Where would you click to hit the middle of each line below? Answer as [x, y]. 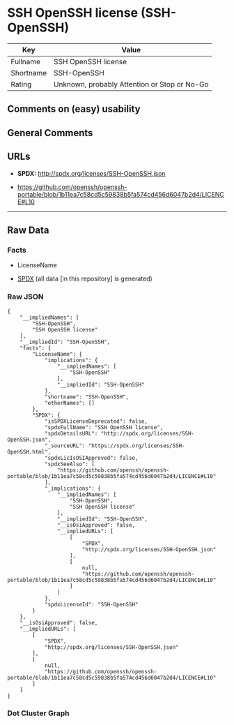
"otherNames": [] [70, 403]
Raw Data [29, 230]
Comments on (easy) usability [74, 109]
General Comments [50, 133]
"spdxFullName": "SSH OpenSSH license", [104, 427]
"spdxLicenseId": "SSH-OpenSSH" [91, 604]
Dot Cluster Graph [38, 713]
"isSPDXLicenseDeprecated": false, [96, 421]
